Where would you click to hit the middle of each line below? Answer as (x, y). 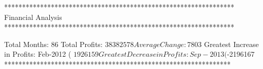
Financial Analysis (33, 17)
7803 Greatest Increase (223, 44)
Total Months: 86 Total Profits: (53, 44)
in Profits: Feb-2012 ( (38, 54)
